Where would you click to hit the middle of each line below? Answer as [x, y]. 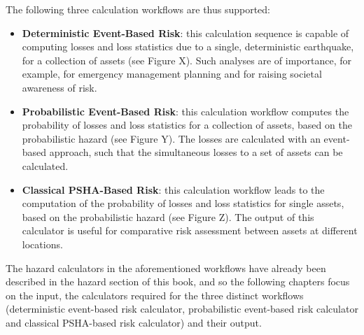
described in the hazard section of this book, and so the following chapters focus [178, 281]
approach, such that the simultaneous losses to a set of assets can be [196, 152]
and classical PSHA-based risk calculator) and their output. [134, 322]
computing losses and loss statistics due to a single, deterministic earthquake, [188, 47]
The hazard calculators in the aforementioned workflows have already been [166, 268]
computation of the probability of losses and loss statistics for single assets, [183, 203]
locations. [42, 244]
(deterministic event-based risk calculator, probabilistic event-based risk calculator [182, 309]
